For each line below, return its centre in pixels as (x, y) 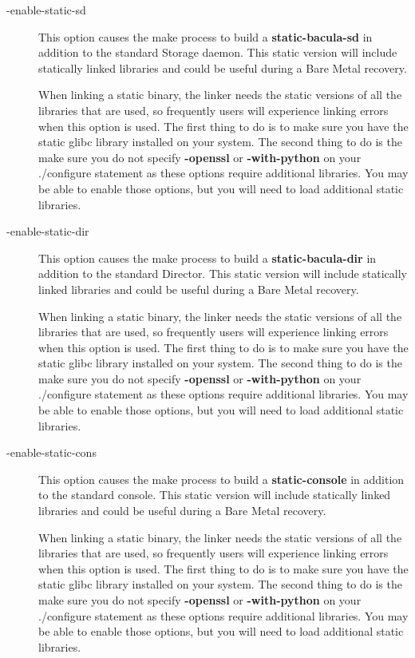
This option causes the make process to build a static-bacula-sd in (206, 36)
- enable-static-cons (51, 452)
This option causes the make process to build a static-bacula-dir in (207, 258)
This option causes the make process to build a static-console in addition (221, 479)
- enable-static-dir (48, 231)
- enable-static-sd (46, 10)
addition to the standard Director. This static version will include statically (223, 274)
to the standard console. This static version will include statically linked (215, 495)
